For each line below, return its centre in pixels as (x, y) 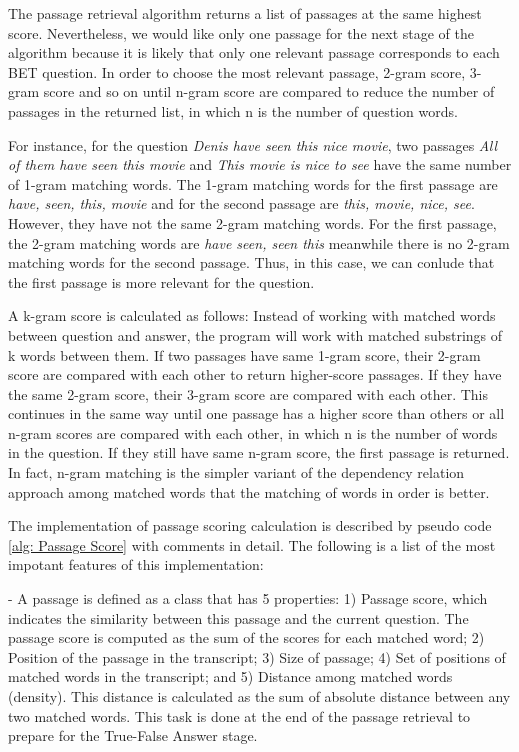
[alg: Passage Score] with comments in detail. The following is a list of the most (252, 544)
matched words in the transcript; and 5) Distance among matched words (230, 676)
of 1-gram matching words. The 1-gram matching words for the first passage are (253, 183)
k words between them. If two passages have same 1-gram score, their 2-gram (244, 354)
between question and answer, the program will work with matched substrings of (255, 334)
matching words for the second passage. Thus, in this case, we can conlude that (251, 262)
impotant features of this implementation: (136, 564)
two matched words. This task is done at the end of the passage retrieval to (239, 715)
